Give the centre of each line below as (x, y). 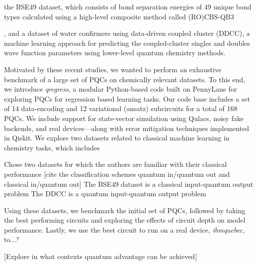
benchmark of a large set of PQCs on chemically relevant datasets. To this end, (125, 79)
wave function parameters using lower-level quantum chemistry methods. (115, 53)
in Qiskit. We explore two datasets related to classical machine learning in (117, 138)
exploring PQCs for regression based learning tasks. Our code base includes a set (127, 98)
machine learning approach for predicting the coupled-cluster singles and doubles (127, 43)
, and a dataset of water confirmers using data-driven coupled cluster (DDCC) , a (127, 33)
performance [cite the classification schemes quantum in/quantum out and (117, 174)
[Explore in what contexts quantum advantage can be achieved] (101, 256)
